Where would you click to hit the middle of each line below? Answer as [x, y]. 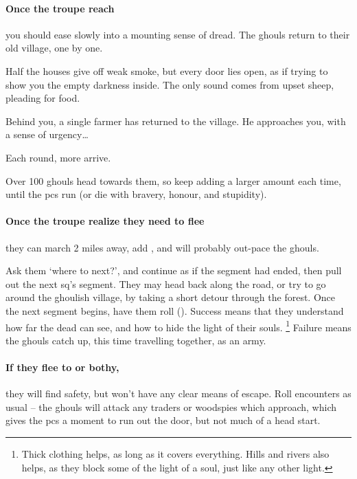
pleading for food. [43, 98]
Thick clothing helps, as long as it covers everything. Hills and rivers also [175, 453]
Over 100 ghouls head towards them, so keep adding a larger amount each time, [173, 180]
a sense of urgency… [47, 134]
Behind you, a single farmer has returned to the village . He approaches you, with [176, 121]
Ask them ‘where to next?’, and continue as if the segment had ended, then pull [174, 270]
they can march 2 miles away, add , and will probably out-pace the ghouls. [162, 247]
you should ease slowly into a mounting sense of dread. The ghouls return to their [178, 34]
